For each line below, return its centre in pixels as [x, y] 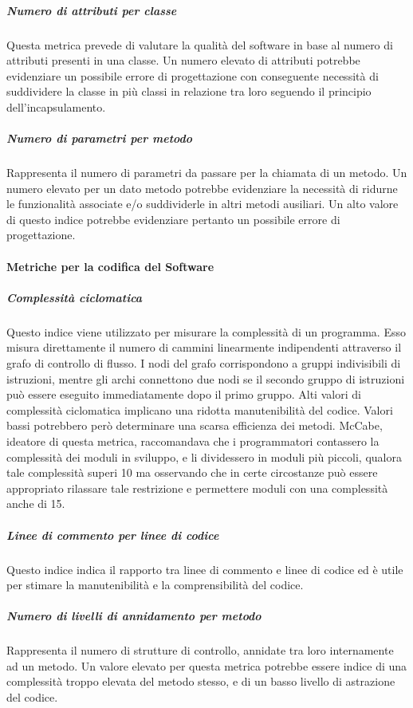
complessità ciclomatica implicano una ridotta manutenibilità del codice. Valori [200, 409]
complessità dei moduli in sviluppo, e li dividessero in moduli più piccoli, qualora [204, 456]
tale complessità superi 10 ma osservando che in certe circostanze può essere [192, 472]
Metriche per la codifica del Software [110, 266]
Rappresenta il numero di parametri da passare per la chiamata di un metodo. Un [207, 173]
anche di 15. [36, 503]
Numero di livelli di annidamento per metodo [134, 616]
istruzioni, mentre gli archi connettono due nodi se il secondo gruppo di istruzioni [206, 378]
